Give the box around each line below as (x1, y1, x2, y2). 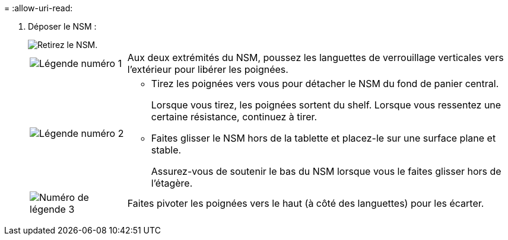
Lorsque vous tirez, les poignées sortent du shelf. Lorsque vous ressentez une (151, 99, 501, 111)
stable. (151, 144, 182, 156)
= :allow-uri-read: (4, 3, 73, 13)
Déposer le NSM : (28, 21, 97, 31)
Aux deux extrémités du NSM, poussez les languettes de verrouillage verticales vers (127, 52, 504, 63)
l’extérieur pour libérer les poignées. (127, 63, 288, 75)
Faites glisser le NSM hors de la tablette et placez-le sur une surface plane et (151, 132, 496, 144)
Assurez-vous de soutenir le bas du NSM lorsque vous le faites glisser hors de (151, 165, 501, 177)
